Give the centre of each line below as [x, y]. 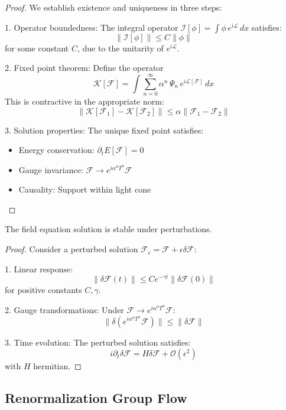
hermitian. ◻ [57, 366]
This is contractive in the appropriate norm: [84, 101]
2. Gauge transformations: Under [64, 309]
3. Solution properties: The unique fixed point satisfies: [104, 130]
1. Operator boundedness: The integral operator [92, 27]
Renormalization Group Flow [96, 398]
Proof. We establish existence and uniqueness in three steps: [113, 7]
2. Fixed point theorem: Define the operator [84, 68]
